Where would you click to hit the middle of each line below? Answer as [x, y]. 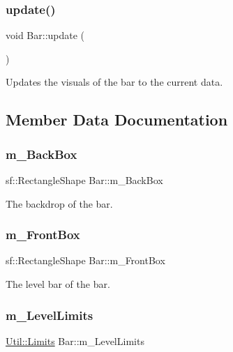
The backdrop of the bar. [59, 203]
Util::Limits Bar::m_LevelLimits [75, 340]
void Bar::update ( [45, 35]
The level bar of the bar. [58, 284]
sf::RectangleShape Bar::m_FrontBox [85, 260]
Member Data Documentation [117, 120]
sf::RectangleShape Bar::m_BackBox [84, 180]
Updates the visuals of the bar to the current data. [114, 82]
